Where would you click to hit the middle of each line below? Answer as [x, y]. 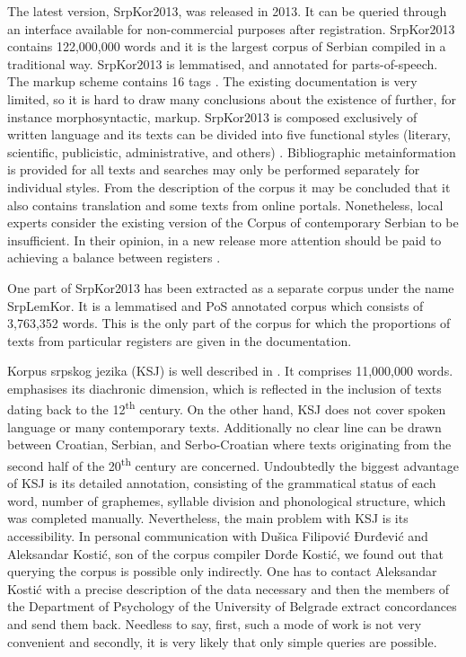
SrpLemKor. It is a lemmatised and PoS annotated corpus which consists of [215, 305]
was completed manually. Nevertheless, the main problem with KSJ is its [208, 518]
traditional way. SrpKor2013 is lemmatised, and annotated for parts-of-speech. [223, 63]
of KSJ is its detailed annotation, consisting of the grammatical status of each [222, 483]
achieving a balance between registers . [114, 257]
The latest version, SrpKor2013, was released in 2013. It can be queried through [227, 11]
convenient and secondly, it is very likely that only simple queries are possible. [222, 641]
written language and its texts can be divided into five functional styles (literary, [229, 134]
